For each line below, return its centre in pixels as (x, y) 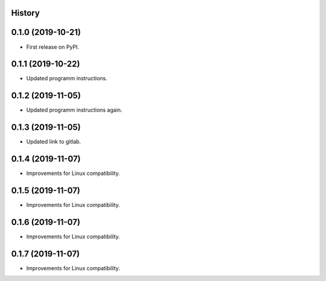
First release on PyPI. (53, 47)
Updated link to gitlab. (54, 142)
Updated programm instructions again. (74, 110)
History (26, 13)
